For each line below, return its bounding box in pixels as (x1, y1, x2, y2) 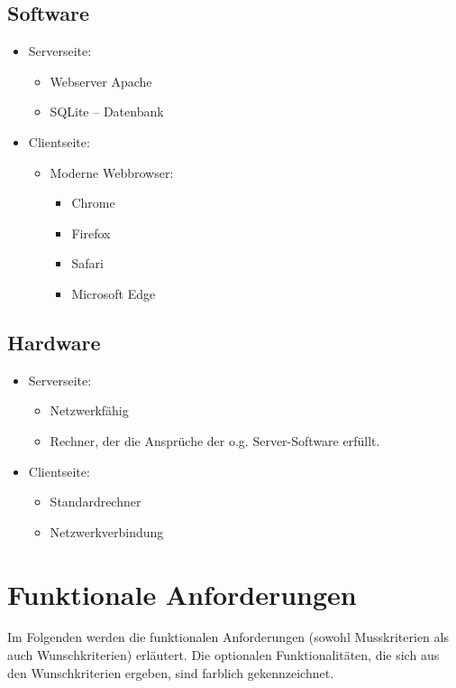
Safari (71, 254, 104, 273)
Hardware (7, 328, 101, 356)
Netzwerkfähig (50, 401, 129, 420)
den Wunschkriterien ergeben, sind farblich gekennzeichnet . (7, 663, 334, 682)
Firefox (71, 223, 111, 242)
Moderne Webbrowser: (50, 163, 174, 181)
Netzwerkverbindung (50, 522, 164, 541)
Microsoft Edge (71, 284, 156, 302)
